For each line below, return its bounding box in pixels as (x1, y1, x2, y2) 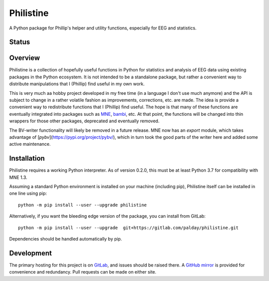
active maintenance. (9, 141, 51, 147)
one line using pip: (9, 190, 47, 197)
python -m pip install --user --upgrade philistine (18, 202, 147, 208)
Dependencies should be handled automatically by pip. (9, 236, 122, 242)
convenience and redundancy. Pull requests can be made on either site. (9, 269, 156, 275)
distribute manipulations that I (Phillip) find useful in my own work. (9, 81, 145, 87)
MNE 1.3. (9, 174, 27, 180)
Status (9, 38, 30, 46)
